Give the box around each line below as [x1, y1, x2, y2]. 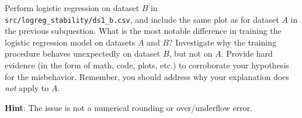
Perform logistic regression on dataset [5, 2, 140, 13]
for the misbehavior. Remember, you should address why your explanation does [5, 70, 289, 82]
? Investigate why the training [168, 36, 277, 48]
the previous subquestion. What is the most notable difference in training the [5, 25, 282, 37]
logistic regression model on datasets [5, 36, 136, 48]
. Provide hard [221, 47, 273, 60]
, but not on [169, 47, 213, 60]
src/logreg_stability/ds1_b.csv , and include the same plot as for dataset [5, 13, 279, 25]
